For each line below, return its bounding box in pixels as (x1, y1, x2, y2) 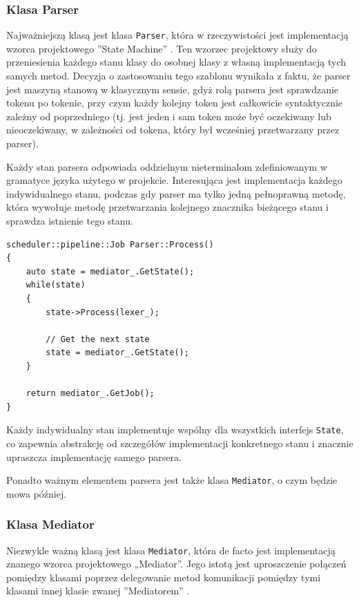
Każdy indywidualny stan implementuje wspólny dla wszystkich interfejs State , (6, 422, 344, 437)
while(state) (26, 280, 86, 290)
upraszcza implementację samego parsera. (6, 449, 182, 464)
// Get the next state (46, 334, 150, 344)
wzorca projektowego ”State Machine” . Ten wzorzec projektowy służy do (6, 41, 317, 55)
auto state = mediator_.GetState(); (26, 266, 195, 276)
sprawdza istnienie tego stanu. (6, 214, 133, 227)
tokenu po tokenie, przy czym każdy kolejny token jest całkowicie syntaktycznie (6, 95, 343, 110)
